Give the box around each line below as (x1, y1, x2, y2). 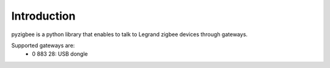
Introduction (11, 9, 76, 23)
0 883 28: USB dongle (32, 50, 88, 58)
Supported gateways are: (11, 42, 75, 49)
